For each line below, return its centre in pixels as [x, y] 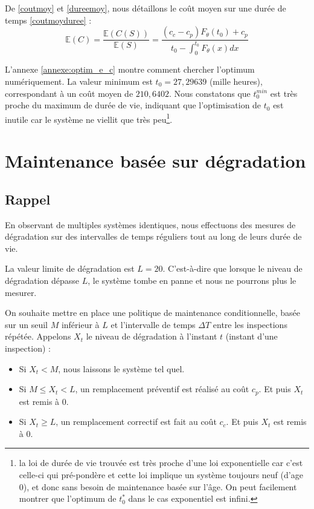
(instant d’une [252, 336]
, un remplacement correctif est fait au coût [136, 422]
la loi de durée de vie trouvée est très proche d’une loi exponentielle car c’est [161, 463]
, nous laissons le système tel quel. [121, 368]
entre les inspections [250, 324]
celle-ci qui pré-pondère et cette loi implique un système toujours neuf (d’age [161, 474]
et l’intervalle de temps [153, 324]
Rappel [28, 199]
